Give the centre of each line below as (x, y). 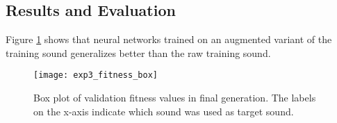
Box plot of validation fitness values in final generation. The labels (175, 98)
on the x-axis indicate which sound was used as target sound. (164, 111)
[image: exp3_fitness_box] (96, 75)
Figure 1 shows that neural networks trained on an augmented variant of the (169, 39)
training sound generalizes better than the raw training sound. (138, 52)
